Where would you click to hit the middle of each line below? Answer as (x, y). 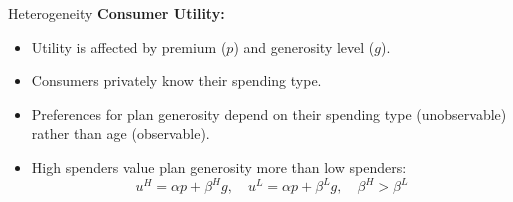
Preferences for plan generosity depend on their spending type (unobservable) (269, 113)
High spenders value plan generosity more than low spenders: (219, 166)
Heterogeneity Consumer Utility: (116, 13)
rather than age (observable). (120, 133)
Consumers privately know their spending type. (176, 80)
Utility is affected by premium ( (129, 46)
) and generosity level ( (304, 46)
